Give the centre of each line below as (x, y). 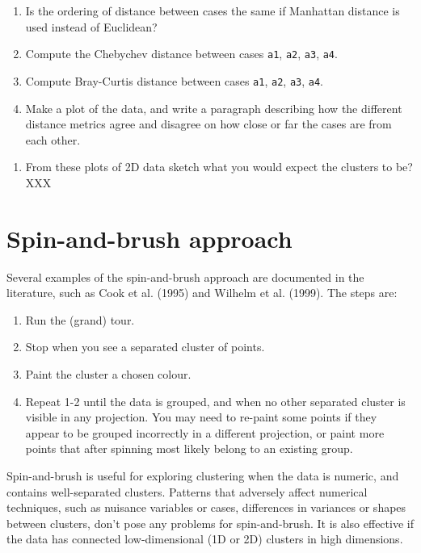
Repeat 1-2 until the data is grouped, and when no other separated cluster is (215, 401)
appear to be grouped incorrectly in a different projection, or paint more (205, 432)
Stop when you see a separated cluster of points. (145, 347)
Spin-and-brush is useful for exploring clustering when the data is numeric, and (203, 475)
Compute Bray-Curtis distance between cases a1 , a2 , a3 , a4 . (175, 80)
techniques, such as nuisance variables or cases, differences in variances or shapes (206, 507)
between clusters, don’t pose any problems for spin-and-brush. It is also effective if (210, 523)
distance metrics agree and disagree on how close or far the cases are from (208, 124)
